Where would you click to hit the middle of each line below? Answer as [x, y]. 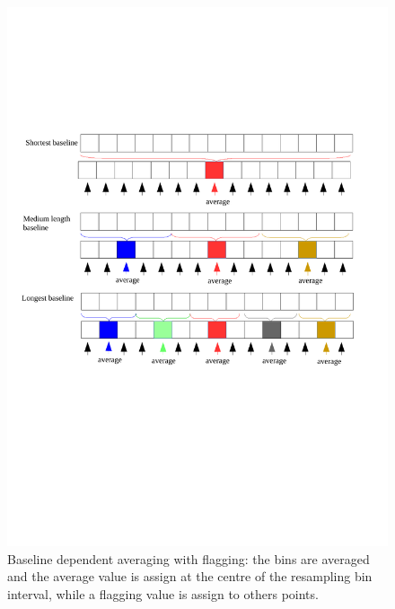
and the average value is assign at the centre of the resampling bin [190, 576]
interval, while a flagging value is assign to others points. [163, 593]
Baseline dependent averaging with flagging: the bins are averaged [189, 558]
